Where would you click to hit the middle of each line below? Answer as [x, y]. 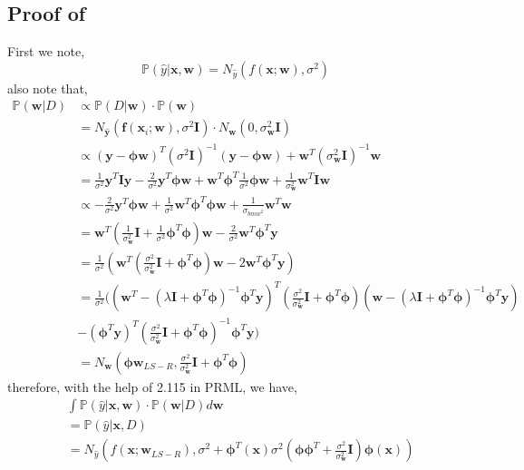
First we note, [46, 51]
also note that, [48, 88]
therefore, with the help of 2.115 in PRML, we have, [152, 386]
